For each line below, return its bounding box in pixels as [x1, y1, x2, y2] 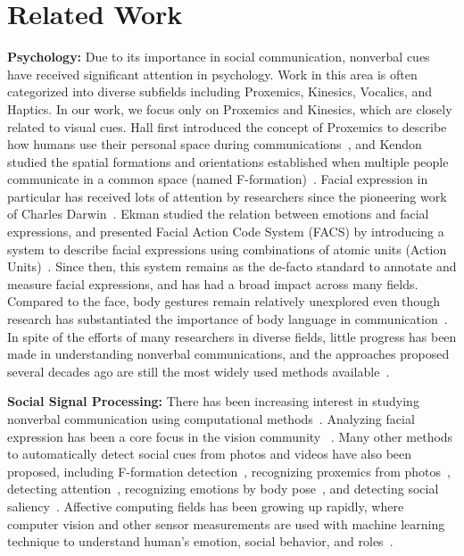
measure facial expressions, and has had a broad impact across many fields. [7, 274, 418, 293]
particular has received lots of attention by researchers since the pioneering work [7, 187, 447, 205]
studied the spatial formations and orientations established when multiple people [7, 152, 449, 170]
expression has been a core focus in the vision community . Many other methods [7, 427, 453, 445]
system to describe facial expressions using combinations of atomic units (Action [7, 239, 447, 258]
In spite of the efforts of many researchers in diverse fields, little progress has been [7, 327, 457, 345]
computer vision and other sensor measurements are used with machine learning [7, 514, 445, 533]
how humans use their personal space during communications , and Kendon [7, 135, 422, 154]
